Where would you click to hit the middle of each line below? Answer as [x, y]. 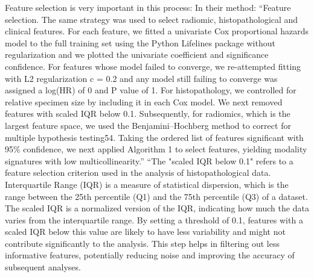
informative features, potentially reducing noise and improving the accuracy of [150, 255]
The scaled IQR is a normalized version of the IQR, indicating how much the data [157, 208]
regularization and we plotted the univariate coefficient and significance [137, 54]
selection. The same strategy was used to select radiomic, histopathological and [152, 19]
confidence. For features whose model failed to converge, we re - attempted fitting [153, 66]
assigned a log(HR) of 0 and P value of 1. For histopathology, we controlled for [151, 90]
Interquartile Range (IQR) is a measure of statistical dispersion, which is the [147, 184]
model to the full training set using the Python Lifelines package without [140, 42]
